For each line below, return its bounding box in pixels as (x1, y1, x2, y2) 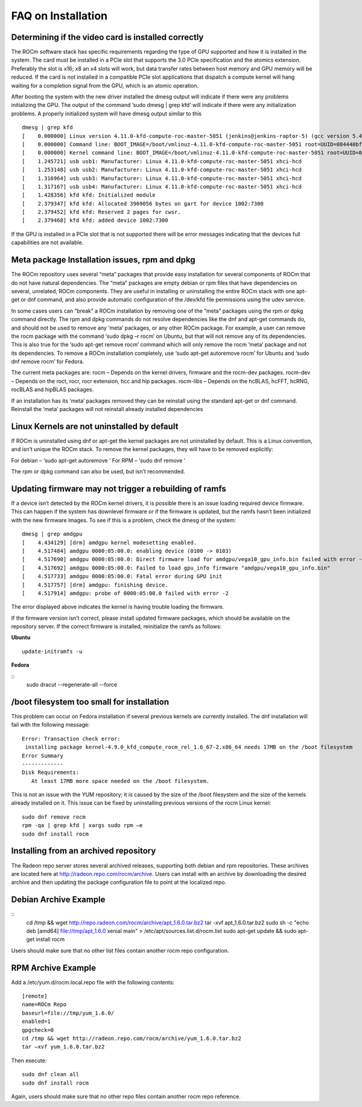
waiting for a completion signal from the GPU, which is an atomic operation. (11, 82, 199, 89)
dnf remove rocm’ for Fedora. (11, 358, 84, 365)
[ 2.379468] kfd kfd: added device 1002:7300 (22, 217, 168, 224)
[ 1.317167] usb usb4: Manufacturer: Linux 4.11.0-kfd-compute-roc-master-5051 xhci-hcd (22, 183, 302, 190)
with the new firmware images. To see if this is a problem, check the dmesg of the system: (11, 516, 237, 524)
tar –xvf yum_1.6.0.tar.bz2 (22, 1044, 105, 1050)
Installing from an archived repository (11, 846, 156, 856)
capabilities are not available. (11, 239, 84, 246)
